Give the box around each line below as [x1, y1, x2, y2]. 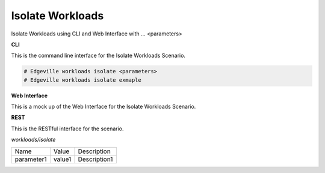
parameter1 [14, 155, 47, 163]
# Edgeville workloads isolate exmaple [23, 76, 141, 83]
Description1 [78, 155, 113, 163]
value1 [53, 155, 72, 163]
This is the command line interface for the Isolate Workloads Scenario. [11, 52, 186, 59]
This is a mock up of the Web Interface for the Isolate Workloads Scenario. [11, 103, 196, 111]
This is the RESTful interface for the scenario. [11, 125, 124, 132]
